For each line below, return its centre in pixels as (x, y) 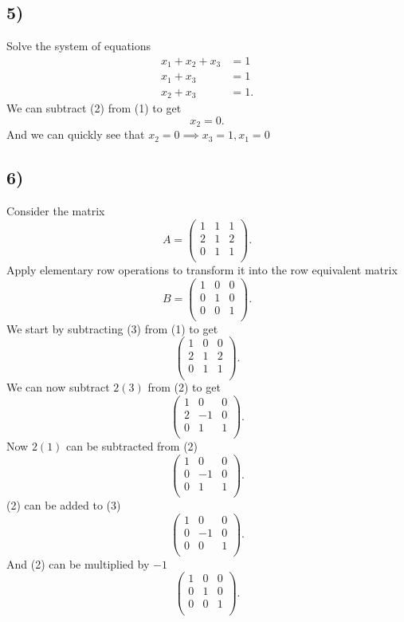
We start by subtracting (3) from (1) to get (112, 328)
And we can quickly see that (76, 134)
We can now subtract (58, 387)
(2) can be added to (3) (64, 505)
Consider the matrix (56, 211)
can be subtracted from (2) (132, 446)
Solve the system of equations (79, 46)
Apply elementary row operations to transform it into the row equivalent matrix (202, 269)
